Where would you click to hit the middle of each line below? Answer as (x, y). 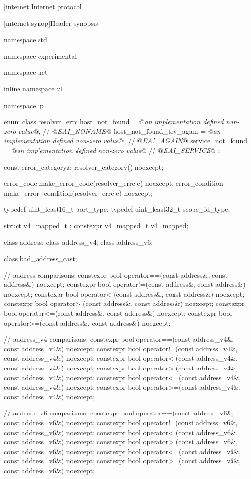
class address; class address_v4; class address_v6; (78, 242)
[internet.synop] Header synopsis (51, 23)
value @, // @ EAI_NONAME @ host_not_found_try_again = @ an (119, 131)
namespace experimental (40, 55)
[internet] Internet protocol (43, 6)
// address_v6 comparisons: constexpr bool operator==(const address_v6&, (119, 413)
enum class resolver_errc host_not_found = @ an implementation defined (114, 121)
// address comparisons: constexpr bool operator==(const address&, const (116, 274)
